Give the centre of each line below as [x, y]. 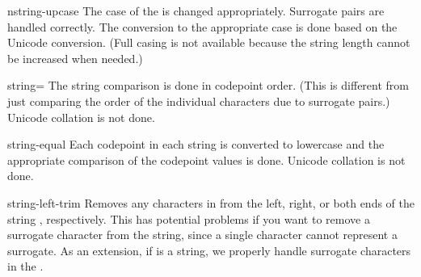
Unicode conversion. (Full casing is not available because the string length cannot [209, 42]
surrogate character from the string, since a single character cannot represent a [202, 235]
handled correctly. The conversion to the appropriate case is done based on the [202, 26]
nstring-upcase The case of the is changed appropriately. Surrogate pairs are [196, 10]
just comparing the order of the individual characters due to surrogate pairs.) [199, 101]
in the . [25, 266]
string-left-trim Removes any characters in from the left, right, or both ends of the [211, 202]
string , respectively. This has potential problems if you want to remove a [189, 218]
